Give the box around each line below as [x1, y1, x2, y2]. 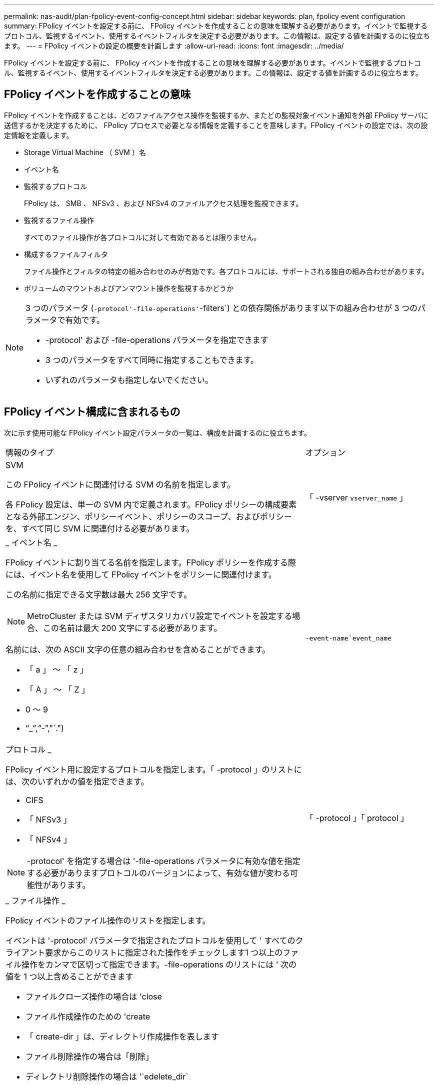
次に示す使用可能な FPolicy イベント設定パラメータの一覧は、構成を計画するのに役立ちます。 [4, 428, 311, 437]
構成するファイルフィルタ [24, 249, 108, 258]
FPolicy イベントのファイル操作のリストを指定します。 [5, 915, 210, 925]
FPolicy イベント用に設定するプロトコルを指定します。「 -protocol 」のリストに [5, 764, 302, 774]
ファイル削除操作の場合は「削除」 [25, 1051, 154, 1061]
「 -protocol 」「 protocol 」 [305, 812, 409, 823]
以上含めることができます [37, 971, 133, 981]
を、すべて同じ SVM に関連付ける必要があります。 [5, 523, 194, 533]
